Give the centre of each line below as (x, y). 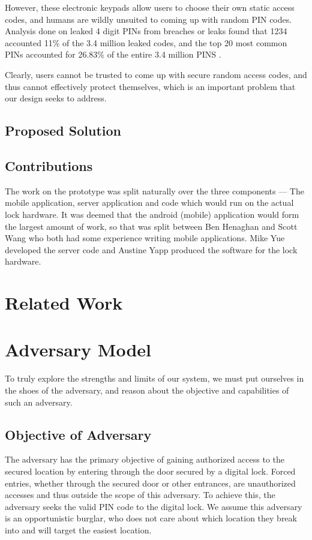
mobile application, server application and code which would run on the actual (149, 202)
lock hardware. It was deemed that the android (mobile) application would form (152, 214)
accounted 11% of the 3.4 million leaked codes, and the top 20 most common (146, 42)
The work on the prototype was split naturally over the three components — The (154, 190)
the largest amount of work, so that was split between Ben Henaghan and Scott (151, 226)
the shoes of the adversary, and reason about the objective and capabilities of (147, 390)
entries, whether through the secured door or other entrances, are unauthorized (150, 483)
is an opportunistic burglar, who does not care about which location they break (151, 518)
